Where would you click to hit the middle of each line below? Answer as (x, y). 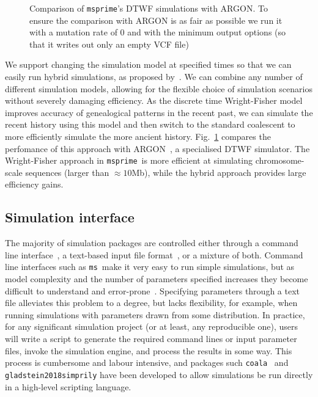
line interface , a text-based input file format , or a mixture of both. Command (154, 254)
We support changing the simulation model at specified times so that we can (148, 64)
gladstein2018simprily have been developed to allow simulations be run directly (159, 374)
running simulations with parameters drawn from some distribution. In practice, (155, 314)
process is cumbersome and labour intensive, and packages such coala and (147, 362)
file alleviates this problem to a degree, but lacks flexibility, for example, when (151, 303)
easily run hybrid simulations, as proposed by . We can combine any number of (154, 77)
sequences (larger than (67, 172)
